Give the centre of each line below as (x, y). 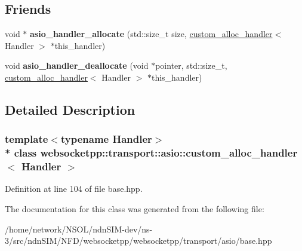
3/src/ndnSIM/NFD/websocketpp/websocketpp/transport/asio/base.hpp (138, 241)
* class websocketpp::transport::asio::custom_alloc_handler (151, 153)
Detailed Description (70, 109)
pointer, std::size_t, (191, 65)
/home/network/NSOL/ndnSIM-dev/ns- (79, 229)
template (27, 139)
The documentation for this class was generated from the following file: (135, 209)
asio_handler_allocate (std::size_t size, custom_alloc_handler (151, 34)
